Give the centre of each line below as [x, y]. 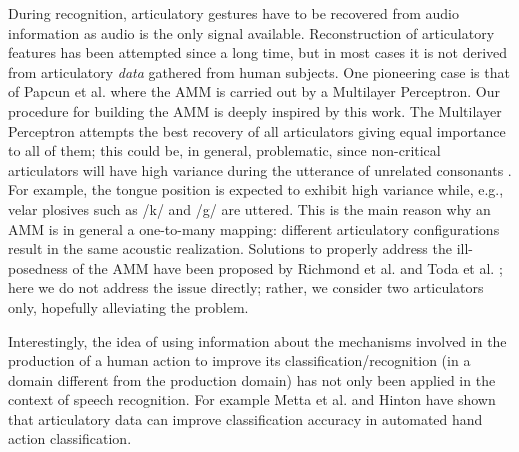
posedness [38, 267]
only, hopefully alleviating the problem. [128, 306]
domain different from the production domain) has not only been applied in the [252, 379]
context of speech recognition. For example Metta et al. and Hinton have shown [252, 399]
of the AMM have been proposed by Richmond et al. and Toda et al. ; [287, 267]
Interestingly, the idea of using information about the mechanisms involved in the [257, 340]
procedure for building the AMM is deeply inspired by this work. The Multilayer [255, 110]
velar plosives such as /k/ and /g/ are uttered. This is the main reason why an [249, 208]
